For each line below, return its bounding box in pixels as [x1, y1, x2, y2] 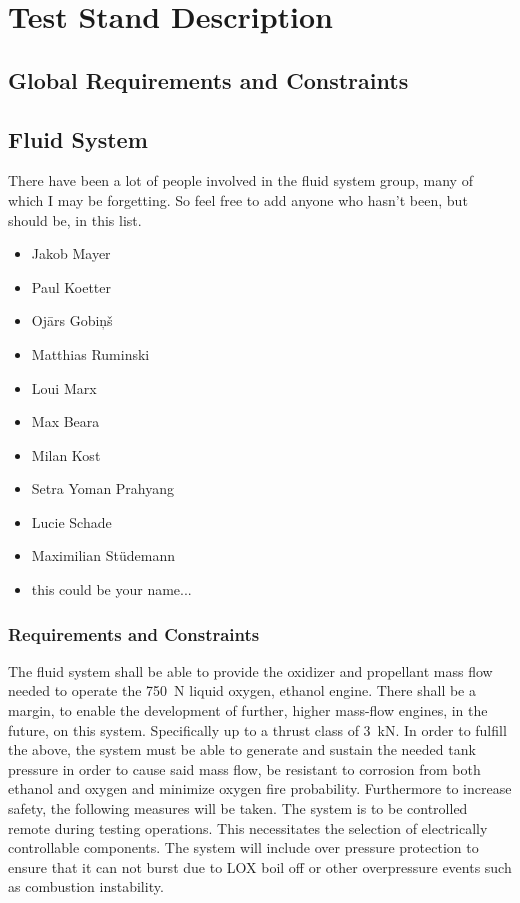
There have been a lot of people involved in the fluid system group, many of [8, 170, 473, 191]
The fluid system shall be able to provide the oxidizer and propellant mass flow [8, 660, 493, 681]
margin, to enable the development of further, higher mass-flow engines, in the [8, 700, 488, 721]
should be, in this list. [8, 209, 142, 230]
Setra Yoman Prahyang [31, 478, 175, 499]
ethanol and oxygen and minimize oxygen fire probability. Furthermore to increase [8, 778, 512, 799]
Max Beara [31, 411, 100, 432]
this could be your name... [31, 579, 192, 600]
